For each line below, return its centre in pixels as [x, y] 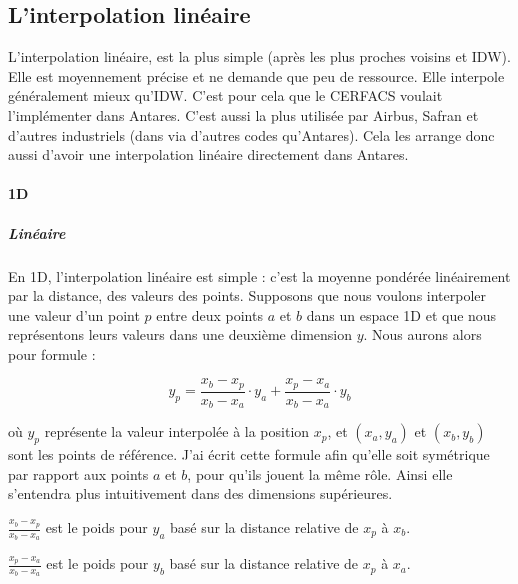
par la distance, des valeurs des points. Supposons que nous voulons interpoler [247, 295]
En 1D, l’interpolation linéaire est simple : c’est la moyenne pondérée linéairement [259, 275]
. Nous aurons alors [422, 334]
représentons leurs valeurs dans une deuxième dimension [180, 334]
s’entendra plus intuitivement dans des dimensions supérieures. [200, 493]
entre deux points [209, 314]
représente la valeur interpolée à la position [177, 431]
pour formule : [52, 353]
